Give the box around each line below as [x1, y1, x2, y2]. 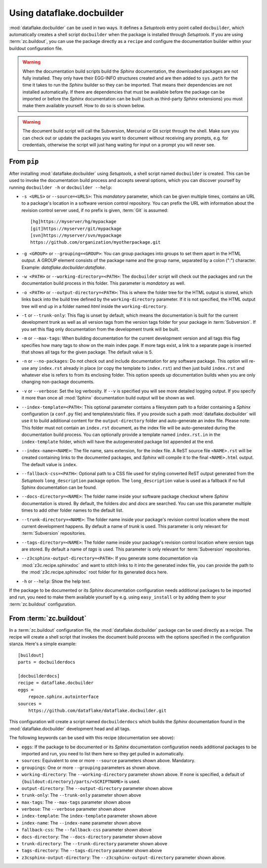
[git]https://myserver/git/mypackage [30, 225, 122, 231]
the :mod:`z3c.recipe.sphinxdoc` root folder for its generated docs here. [21, 569, 168, 575]
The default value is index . [21, 461, 78, 467]
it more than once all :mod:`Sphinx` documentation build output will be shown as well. [21, 395, 196, 401]
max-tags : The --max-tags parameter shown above [21, 799, 131, 805]
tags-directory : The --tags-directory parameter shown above [21, 848, 162, 854]
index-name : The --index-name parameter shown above [21, 820, 141, 825]
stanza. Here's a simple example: [9, 641, 77, 647]
